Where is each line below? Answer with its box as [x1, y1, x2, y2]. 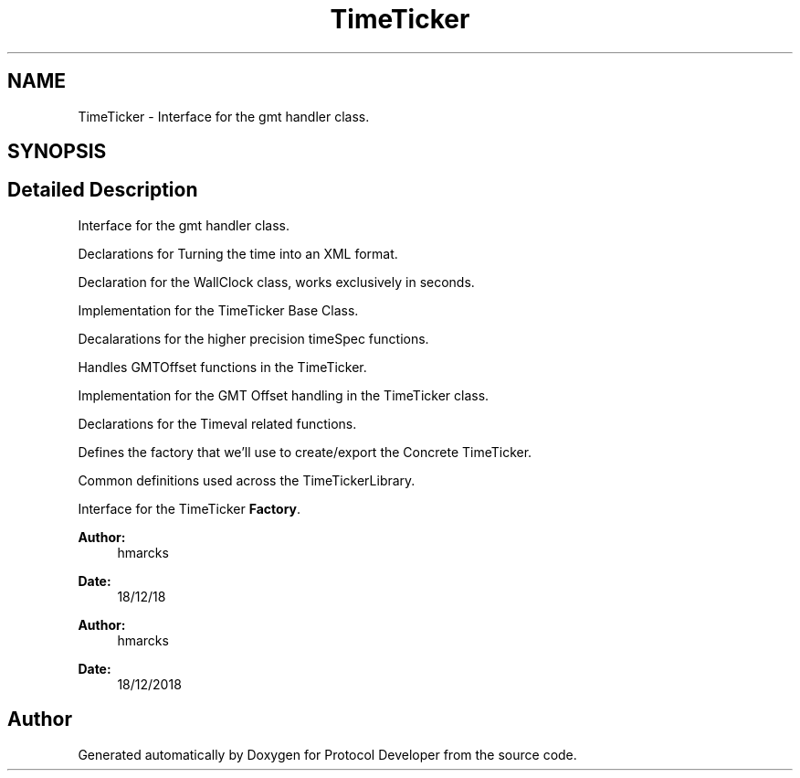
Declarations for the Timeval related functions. [78, 415, 357, 432]
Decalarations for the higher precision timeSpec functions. [78, 330, 429, 346]
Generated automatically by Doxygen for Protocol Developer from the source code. [78, 746, 577, 762]
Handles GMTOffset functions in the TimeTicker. [78, 358, 367, 375]
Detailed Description [7, 178, 198, 202]
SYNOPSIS [7, 140, 107, 164]
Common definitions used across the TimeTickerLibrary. [78, 472, 416, 488]
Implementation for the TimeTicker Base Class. [78, 302, 359, 318]
